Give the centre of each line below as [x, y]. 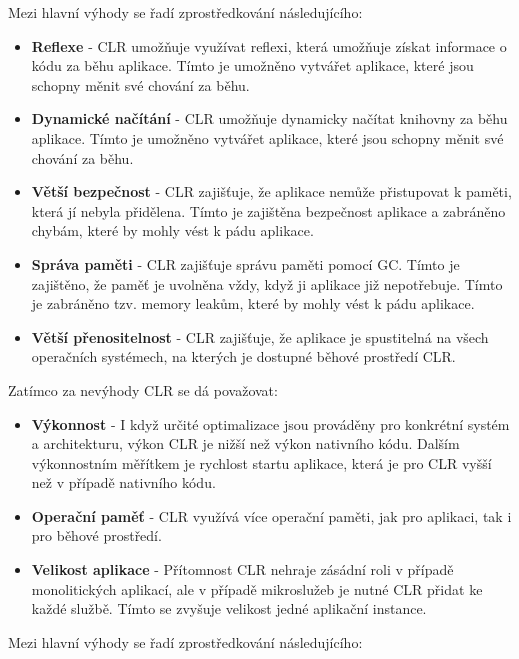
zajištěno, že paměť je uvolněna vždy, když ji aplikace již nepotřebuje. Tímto [267, 283]
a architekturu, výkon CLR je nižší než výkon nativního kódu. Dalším [245, 443]
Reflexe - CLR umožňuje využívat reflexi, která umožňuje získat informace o [269, 45]
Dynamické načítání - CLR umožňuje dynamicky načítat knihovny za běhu [269, 118]
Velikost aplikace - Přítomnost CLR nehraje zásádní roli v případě [242, 569]
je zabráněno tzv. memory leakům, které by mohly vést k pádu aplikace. [253, 303]
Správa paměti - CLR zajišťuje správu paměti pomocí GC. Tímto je [245, 263]
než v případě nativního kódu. [123, 482]
